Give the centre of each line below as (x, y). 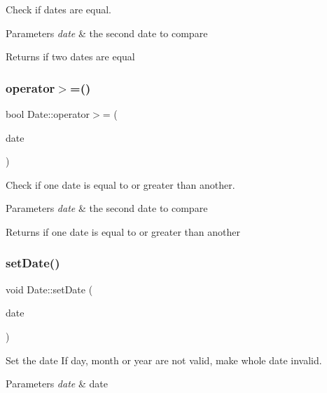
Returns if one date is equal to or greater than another (123, 231)
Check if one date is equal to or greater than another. (120, 184)
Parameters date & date (57, 384)
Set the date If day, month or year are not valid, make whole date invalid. (164, 360)
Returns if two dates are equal (70, 56)
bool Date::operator (48, 114)
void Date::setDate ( (49, 289)
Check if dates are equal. (58, 9)
